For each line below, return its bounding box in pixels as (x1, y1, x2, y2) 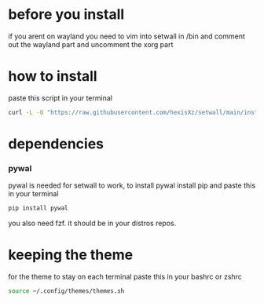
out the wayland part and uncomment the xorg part (8, 39, 174, 49)
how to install (8, 68, 97, 86)
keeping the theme (8, 246, 134, 264)
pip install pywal (8, 204, 68, 213)
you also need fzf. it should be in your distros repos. (8, 218, 177, 228)
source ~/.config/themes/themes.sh (8, 287, 125, 295)
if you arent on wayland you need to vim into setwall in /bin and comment (8, 31, 246, 41)
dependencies (8, 135, 104, 152)
